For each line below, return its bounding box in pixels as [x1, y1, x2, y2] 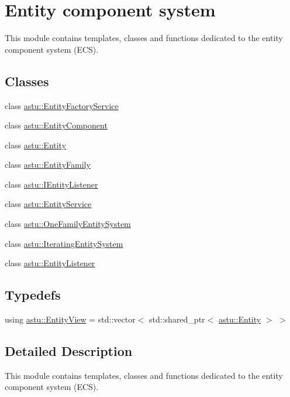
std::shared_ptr [149, 313, 205, 325]
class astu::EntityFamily [5, 158, 91, 171]
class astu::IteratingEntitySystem [5, 237, 123, 249]
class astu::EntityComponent [5, 119, 108, 131]
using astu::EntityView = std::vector [5, 313, 136, 325]
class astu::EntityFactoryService [5, 99, 119, 111]
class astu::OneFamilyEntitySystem [5, 218, 131, 230]
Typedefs [5, 286, 61, 304]
